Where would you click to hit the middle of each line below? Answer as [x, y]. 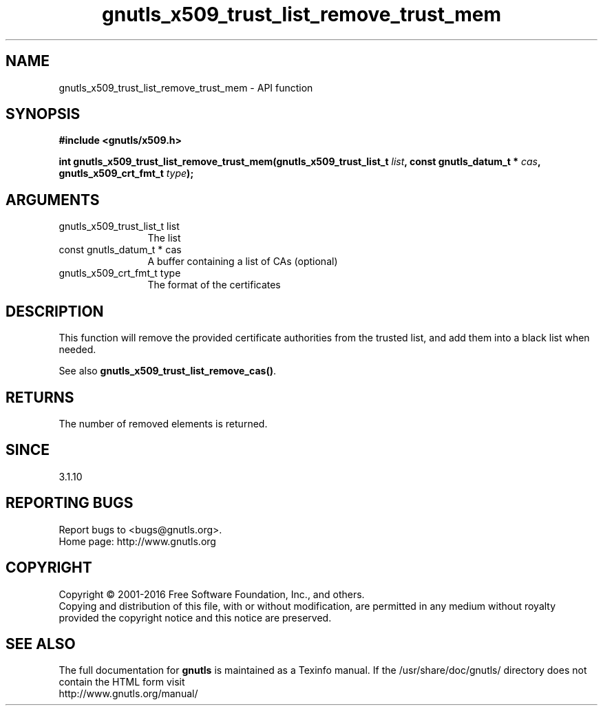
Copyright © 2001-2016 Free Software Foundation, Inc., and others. [212, 594]
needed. [77, 350]
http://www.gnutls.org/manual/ [128, 694]
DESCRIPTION [55, 311]
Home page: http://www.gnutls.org [137, 541]
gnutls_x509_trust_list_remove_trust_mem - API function [186, 87]
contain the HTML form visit [122, 682]
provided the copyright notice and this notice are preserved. [195, 617]
